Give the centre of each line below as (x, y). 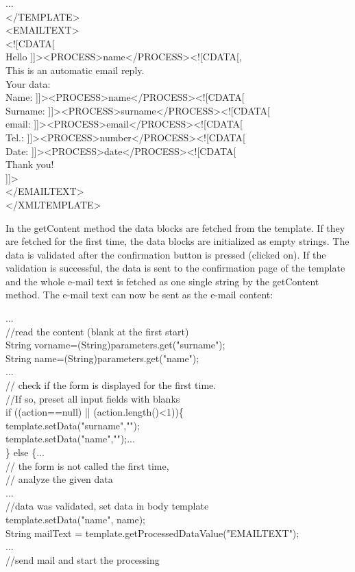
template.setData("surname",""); (73, 425)
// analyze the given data (59, 479)
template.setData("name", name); (76, 519)
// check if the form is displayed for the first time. (111, 385)
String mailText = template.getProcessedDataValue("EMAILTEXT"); (152, 533)
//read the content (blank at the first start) (97, 331)
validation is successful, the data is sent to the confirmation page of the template (175, 268)
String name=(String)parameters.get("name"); (102, 358)
